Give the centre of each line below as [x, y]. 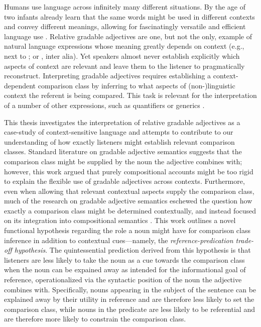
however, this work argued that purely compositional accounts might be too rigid [129, 171]
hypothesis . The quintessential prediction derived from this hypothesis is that [133, 250]
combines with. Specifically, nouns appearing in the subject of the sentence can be [130, 289]
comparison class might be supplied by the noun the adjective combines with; [123, 161]
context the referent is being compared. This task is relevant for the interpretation [130, 95]
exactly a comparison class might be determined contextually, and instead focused [130, 210]
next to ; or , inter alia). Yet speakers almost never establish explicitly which [122, 56]
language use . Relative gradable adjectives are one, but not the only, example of [128, 36]
